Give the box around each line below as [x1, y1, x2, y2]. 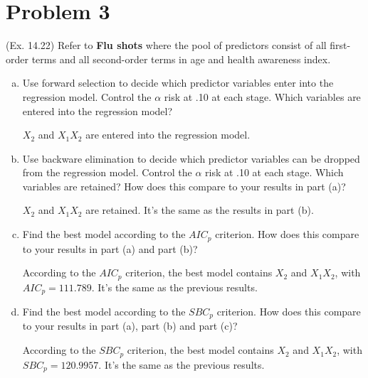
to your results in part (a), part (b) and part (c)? [22, 318, 238, 333]
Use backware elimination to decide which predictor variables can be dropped [22, 151, 360, 166]
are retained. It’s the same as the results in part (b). [85, 202, 314, 217]
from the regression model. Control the [22, 165, 192, 180]
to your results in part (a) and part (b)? [22, 241, 198, 256]
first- [330, 38, 351, 53]
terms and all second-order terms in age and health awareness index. [31, 51, 331, 66]
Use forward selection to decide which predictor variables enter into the [22, 75, 334, 90]
